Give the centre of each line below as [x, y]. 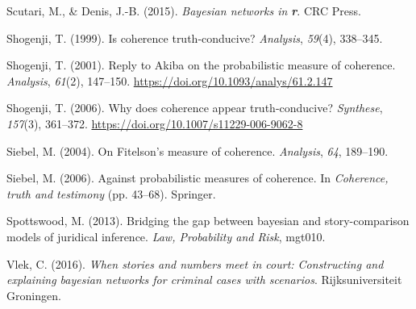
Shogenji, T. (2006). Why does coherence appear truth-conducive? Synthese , [195, 108]
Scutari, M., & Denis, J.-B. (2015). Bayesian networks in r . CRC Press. [184, 10]
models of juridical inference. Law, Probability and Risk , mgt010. [166, 236]
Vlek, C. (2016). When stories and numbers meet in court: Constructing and [195, 263]
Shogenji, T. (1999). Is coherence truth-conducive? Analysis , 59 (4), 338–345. [195, 38]
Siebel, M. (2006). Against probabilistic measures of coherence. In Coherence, [198, 178]
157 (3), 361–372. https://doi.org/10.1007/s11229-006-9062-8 [155, 123]
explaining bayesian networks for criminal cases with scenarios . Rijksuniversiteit [204, 280]
